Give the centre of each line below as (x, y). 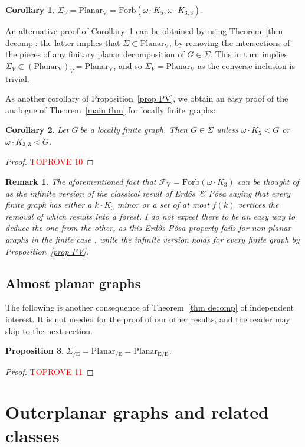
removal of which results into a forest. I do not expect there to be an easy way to (150, 216)
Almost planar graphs (73, 283)
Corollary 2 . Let (37, 130)
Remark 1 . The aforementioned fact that (81, 181)
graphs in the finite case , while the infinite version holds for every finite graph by (152, 239)
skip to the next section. (49, 330)
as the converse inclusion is (246, 65)
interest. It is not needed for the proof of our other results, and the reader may (148, 319)
